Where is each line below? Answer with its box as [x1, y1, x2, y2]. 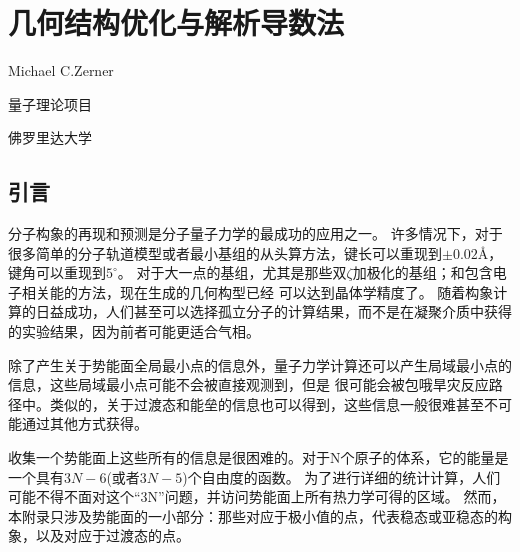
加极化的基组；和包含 [352, 262, 493, 283]
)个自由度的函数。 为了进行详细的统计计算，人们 [182, 466, 501, 487]
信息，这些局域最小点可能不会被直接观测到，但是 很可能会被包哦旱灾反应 [8, 374, 489, 395]
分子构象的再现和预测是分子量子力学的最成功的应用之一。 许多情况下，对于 [8, 223, 503, 244]
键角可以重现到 [8, 262, 106, 283]
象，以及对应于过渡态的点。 [8, 525, 190, 546]
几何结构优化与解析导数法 [8, 2, 345, 43]
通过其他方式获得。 [21, 413, 148, 434]
